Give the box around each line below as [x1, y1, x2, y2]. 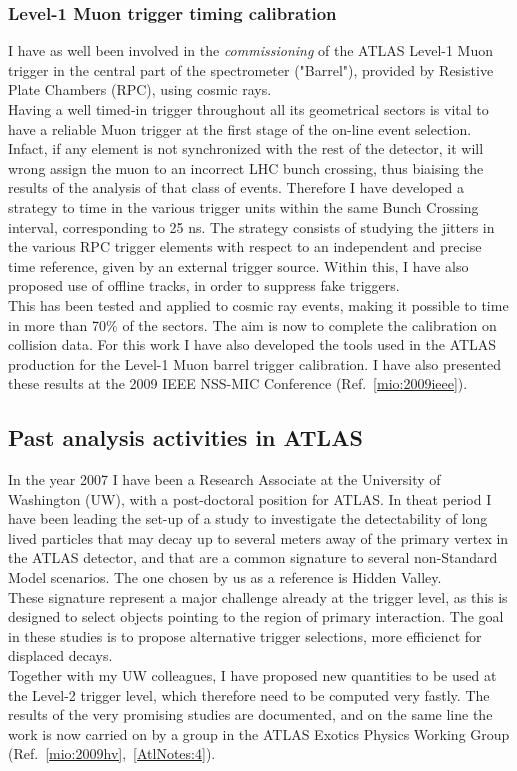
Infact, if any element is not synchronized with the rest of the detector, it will [8, 138, 484, 159]
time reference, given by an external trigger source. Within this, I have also [8, 255, 469, 276]
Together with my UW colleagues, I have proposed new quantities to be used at [8, 665, 497, 686]
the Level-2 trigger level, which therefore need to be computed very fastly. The [8, 684, 490, 705]
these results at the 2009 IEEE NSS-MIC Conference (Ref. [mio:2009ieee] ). [8, 373, 468, 394]
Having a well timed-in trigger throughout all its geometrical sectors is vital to [8, 99, 489, 119]
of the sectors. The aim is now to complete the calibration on [122, 314, 497, 335]
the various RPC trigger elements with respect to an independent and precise [8, 236, 482, 257]
